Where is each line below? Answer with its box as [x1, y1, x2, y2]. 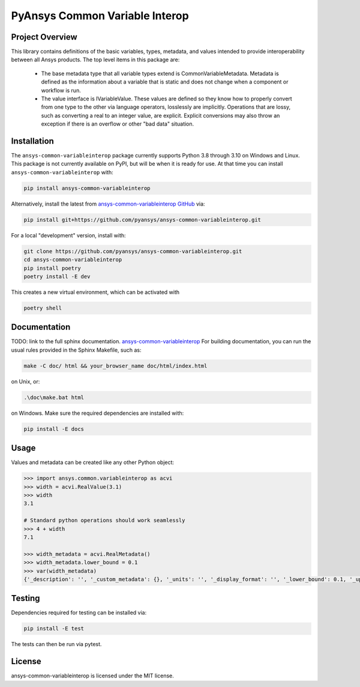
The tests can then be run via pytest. [11, 641, 102, 648]
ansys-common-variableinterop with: [11, 168, 113, 176]
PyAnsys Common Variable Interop [11, 9, 189, 22]
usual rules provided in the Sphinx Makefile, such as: [11, 346, 142, 353]
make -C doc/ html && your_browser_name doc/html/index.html [23, 362, 208, 369]
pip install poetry [23, 264, 81, 272]
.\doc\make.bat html [23, 394, 84, 401]
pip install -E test [23, 625, 84, 632]
